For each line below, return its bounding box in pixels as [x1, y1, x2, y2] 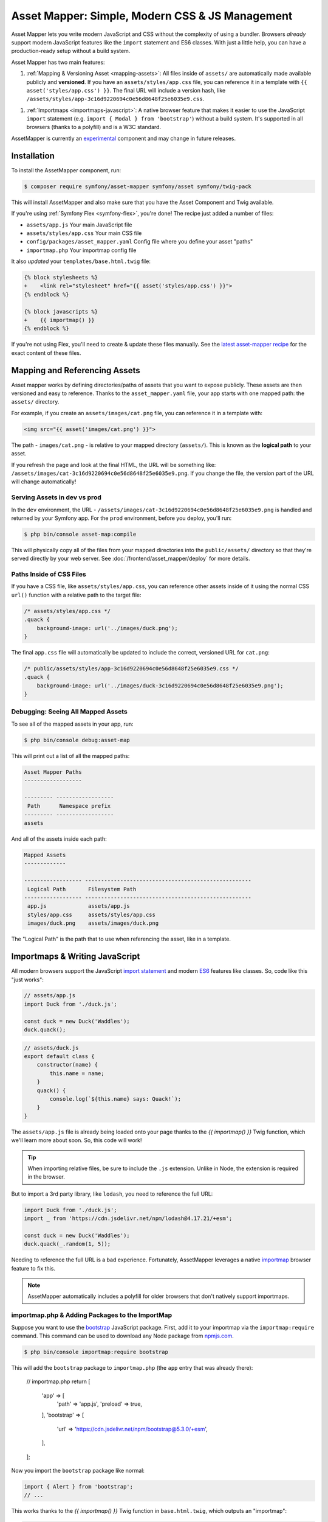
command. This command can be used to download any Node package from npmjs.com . [11, 1332, 234, 1339]
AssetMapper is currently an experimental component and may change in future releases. [11, 135, 236, 142]
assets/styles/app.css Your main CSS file [26, 229, 142, 237]
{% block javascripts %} [24, 308, 98, 315]
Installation [11, 150, 55, 161]
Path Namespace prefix [27, 802, 111, 810]
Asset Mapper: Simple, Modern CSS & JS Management [11, 9, 293, 23]
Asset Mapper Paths [24, 768, 82, 776]
